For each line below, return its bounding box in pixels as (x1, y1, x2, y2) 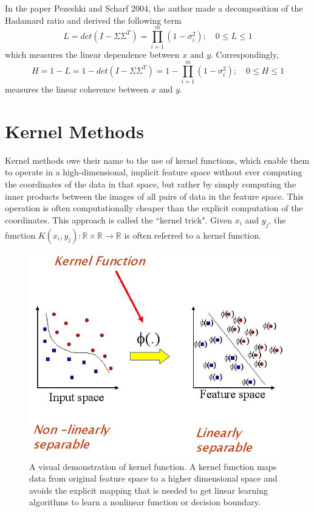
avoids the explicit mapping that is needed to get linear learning (29, 483, 268, 496)
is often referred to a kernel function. (124, 228, 261, 241)
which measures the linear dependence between (5, 48, 180, 61)
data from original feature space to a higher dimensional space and (29, 472, 278, 485)
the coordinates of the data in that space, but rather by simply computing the (5, 177, 296, 190)
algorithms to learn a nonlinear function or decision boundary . (29, 496, 261, 508)
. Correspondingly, (211, 48, 279, 61)
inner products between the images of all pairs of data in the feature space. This (5, 189, 304, 202)
